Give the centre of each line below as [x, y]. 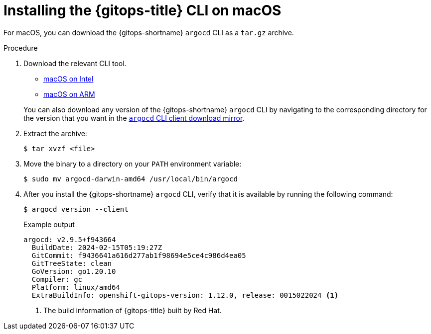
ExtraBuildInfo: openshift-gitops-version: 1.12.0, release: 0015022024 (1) [185, 295]
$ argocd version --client [76, 209]
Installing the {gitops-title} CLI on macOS [143, 10]
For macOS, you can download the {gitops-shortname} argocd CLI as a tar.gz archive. [149, 32]
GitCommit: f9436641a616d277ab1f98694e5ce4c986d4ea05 [139, 255]
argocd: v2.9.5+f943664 [70, 239]
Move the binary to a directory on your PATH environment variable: [133, 164]
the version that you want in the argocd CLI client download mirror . [134, 118]
